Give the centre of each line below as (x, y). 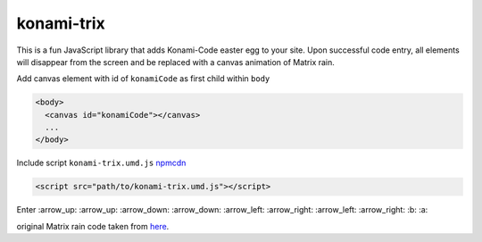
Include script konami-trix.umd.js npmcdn (101, 163)
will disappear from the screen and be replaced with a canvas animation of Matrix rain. (175, 62)
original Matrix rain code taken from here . (93, 226)
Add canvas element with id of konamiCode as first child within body (143, 79)
